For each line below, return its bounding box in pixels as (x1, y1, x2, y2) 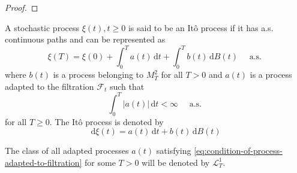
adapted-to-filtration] (5, 156, 82, 168)
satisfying (156, 144, 191, 157)
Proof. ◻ (5, 1, 38, 13)
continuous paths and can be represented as (5, 33, 166, 45)
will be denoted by (142, 156, 210, 168)
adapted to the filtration (5, 80, 94, 92)
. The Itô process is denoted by (49, 115, 164, 128)
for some (85, 156, 116, 168)
